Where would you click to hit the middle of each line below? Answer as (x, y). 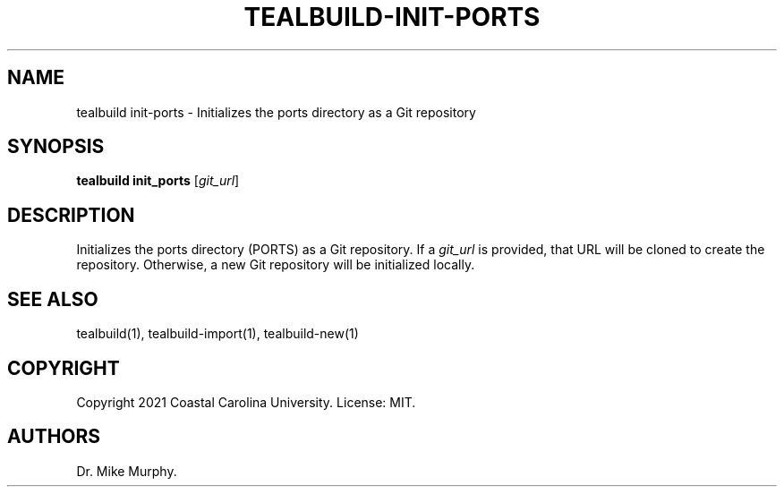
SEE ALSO (53, 299)
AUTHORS (54, 437)
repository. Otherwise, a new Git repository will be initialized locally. (276, 265)
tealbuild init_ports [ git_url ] (158, 181)
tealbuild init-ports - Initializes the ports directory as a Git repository (276, 112)
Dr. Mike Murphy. (127, 471)
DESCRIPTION (71, 215)
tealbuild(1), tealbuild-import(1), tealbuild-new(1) (217, 334)
